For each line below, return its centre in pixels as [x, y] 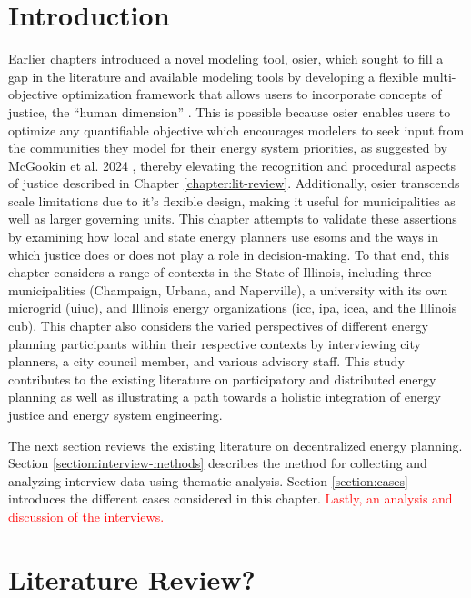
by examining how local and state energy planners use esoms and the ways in [224, 237]
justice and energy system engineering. [115, 414]
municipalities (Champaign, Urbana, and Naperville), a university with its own [228, 289]
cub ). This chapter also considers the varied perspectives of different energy [218, 326]
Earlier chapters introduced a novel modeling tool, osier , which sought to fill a [226, 59]
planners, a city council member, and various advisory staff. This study [206, 361]
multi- [439, 76]
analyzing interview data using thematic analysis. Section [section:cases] [208, 480]
